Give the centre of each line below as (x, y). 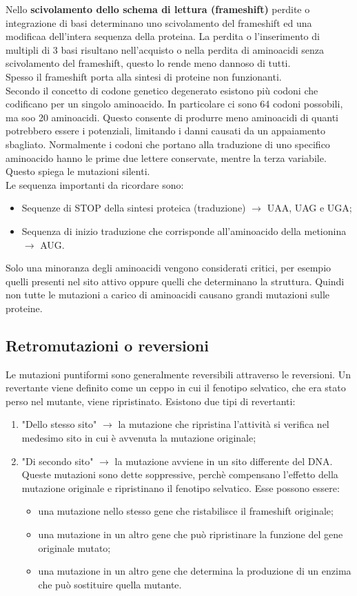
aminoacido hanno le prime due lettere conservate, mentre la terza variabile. (166, 157)
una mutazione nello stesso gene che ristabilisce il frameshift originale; (186, 511)
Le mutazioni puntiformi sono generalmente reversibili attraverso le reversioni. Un (178, 374)
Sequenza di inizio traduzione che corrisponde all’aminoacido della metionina (184, 230)
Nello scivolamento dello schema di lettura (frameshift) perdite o (158, 9)
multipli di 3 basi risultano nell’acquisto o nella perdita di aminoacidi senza (165, 49)
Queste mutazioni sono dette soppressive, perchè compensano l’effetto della (180, 474)
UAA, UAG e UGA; (309, 208)
